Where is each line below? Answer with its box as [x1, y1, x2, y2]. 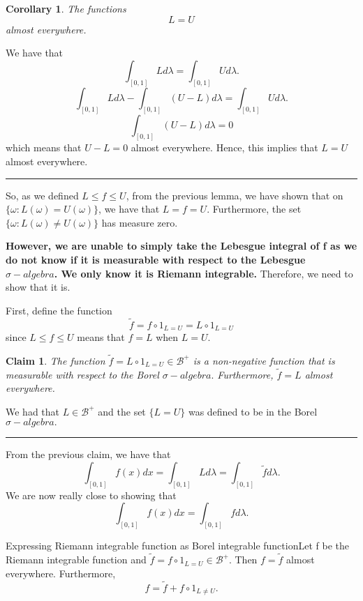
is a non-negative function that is [193, 353, 335, 367]
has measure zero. [101, 215, 178, 229]
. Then [228, 552, 258, 567]
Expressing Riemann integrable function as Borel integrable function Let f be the [6, 538, 349, 553]
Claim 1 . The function [6, 353, 105, 367]
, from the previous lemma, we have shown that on [126, 188, 343, 202]
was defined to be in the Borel [188, 404, 318, 418]
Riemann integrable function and [6, 552, 147, 567]
